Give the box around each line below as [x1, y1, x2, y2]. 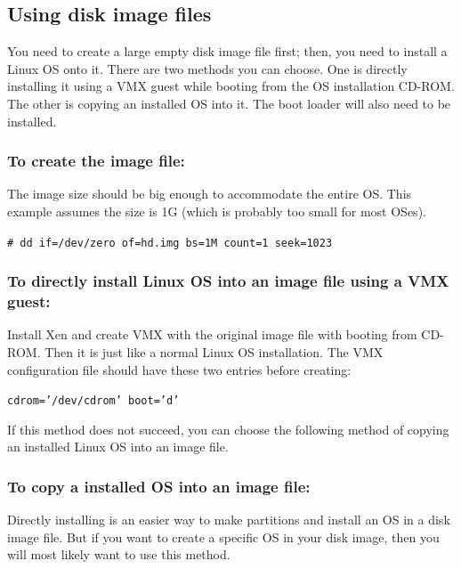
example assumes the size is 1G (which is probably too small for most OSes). [7, 201, 426, 220]
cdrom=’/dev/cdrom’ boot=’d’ [7, 394, 180, 408]
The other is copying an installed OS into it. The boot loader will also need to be [7, 93, 451, 112]
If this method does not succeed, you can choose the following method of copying [7, 419, 449, 438]
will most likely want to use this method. [7, 545, 230, 564]
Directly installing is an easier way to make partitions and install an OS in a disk [7, 510, 450, 529]
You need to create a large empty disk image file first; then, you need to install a [7, 42, 448, 61]
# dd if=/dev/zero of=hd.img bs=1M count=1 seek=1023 [7, 236, 333, 249]
